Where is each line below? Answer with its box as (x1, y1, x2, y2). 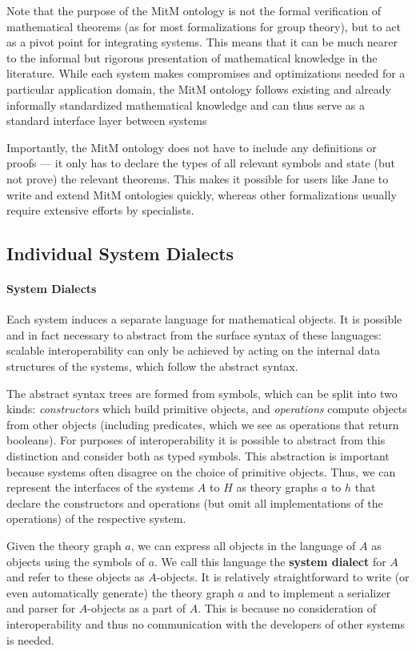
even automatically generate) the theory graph (6, 584, 234, 601)
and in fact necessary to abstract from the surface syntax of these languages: (6, 326, 382, 343)
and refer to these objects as (6, 569, 145, 585)
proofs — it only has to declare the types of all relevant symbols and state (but (6, 155, 395, 171)
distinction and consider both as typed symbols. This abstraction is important (6, 448, 390, 464)
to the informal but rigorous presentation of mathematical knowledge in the (6, 49, 378, 66)
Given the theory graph (6, 537, 122, 554)
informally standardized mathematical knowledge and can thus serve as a (6, 96, 366, 113)
